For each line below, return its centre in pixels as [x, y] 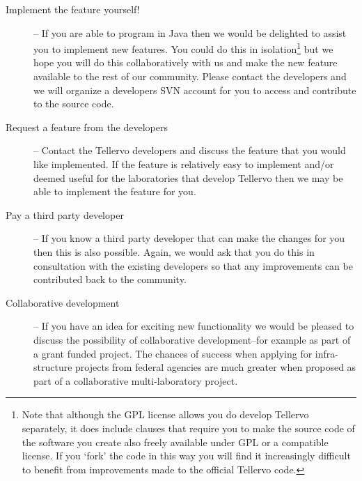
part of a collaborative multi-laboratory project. [136, 380]
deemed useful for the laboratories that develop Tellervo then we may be [188, 177]
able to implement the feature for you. [115, 191]
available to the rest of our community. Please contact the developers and [190, 76]
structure [53, 367]
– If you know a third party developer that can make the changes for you [189, 238]
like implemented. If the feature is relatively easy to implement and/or [184, 164]
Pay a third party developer [65, 214]
